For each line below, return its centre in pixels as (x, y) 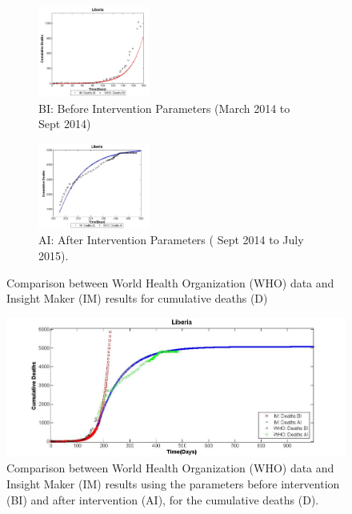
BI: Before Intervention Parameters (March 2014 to (164, 108)
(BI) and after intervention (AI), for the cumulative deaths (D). (163, 499)
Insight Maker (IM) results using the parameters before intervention (173, 483)
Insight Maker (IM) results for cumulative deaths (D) (137, 298)
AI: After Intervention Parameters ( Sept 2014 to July (171, 240)
